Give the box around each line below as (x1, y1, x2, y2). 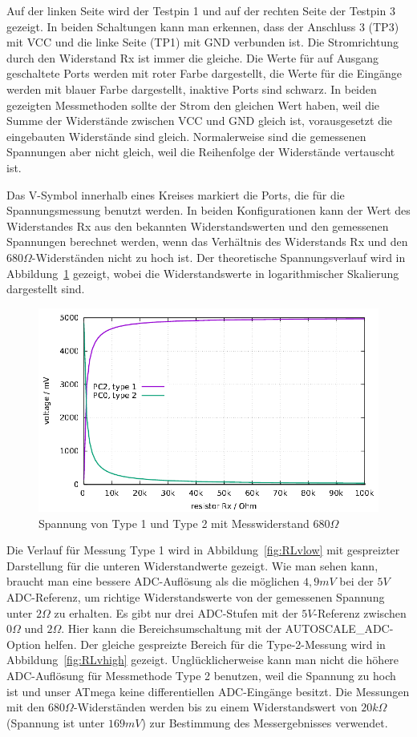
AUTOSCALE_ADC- (285, 620, 394, 637)
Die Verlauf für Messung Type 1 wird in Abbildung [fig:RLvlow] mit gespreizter (6, 542, 400, 558)
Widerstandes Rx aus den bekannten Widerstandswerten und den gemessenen (6, 217, 389, 234)
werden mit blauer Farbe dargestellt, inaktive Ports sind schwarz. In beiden (6, 80, 377, 97)
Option (6, 635, 41, 652)
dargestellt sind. (6, 280, 85, 297)
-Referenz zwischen (314, 604, 407, 621)
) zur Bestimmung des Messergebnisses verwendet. (141, 714, 388, 731)
